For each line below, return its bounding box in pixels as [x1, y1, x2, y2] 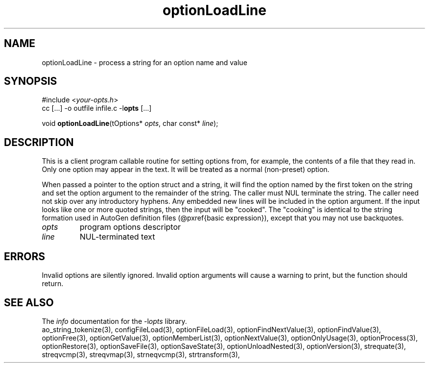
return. [42, 279, 64, 288]
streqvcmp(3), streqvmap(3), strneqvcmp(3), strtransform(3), [42, 350, 240, 359]
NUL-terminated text [79, 232, 155, 242]
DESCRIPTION [4, 136, 74, 148]
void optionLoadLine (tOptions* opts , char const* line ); [42, 119, 218, 128]
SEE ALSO [4, 296, 54, 309]
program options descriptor [79, 222, 181, 232]
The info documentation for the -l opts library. [42, 317, 187, 325]
